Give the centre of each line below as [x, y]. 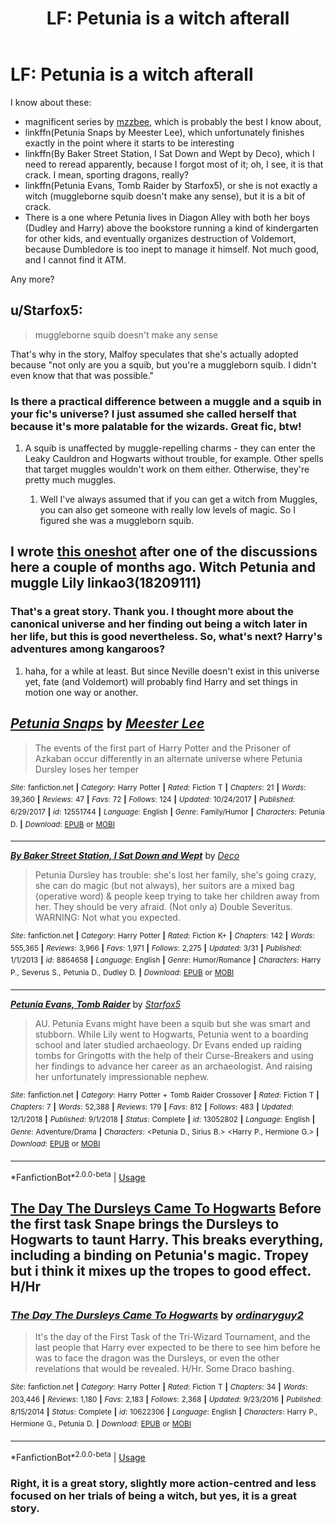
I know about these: [51, 102]
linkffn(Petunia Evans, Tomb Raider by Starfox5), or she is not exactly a [171, 185]
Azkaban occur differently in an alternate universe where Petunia [168, 758]
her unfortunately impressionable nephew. [122, 1076]
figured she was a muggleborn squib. [117, 521]
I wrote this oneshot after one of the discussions [164, 552]
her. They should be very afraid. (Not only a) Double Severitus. [163, 907]
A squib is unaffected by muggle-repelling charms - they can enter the [170, 448]
